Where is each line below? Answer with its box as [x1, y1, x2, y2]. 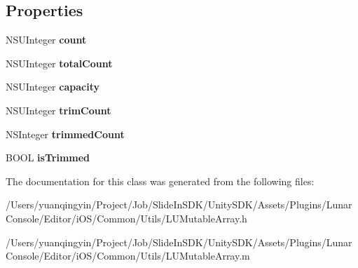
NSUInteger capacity [6, 79, 99, 94]
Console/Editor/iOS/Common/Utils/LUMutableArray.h [6, 210, 247, 225]
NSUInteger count [6, 32, 87, 47]
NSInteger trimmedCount [6, 126, 125, 141]
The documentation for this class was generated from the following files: [6, 173, 315, 188]
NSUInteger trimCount [6, 102, 111, 117]
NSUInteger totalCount [6, 55, 113, 70]
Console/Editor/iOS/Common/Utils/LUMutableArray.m [6, 248, 250, 263]
